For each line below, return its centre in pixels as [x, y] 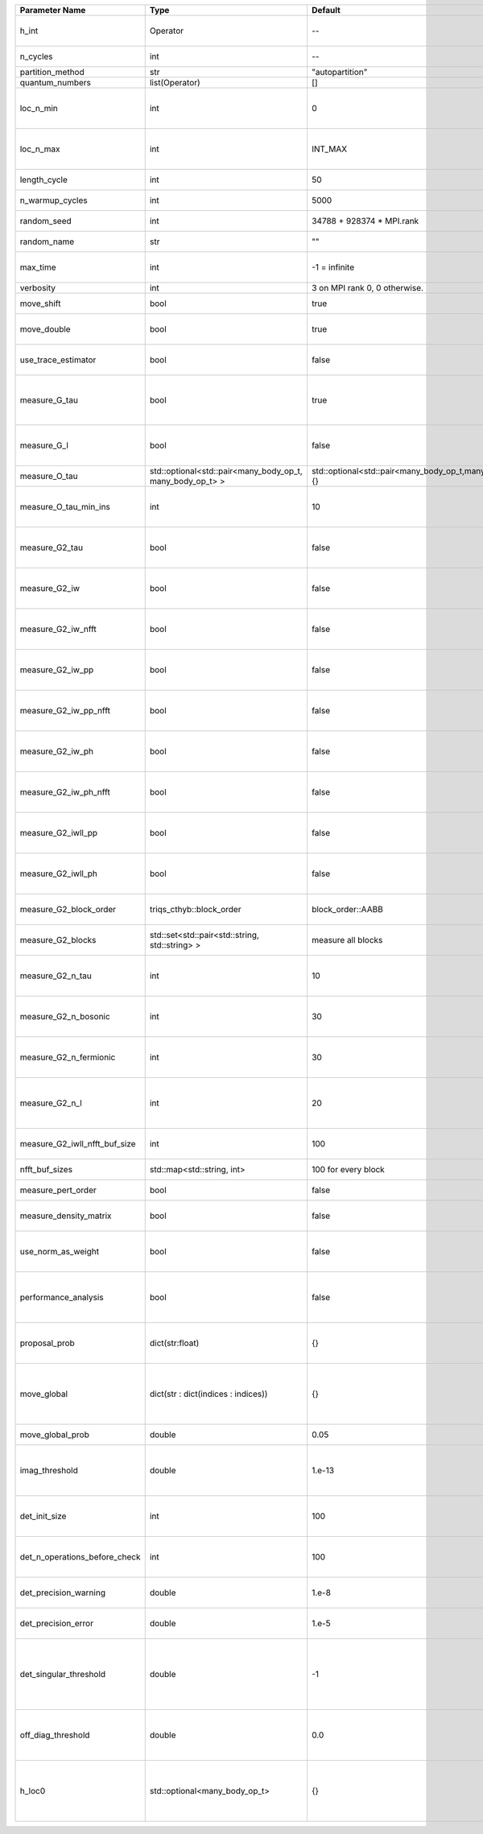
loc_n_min [39, 108]
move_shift [40, 304]
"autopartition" [339, 72]
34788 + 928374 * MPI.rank [365, 221]
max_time [38, 267]
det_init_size [43, 1516]
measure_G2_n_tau [56, 976]
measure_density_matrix [66, 1216]
